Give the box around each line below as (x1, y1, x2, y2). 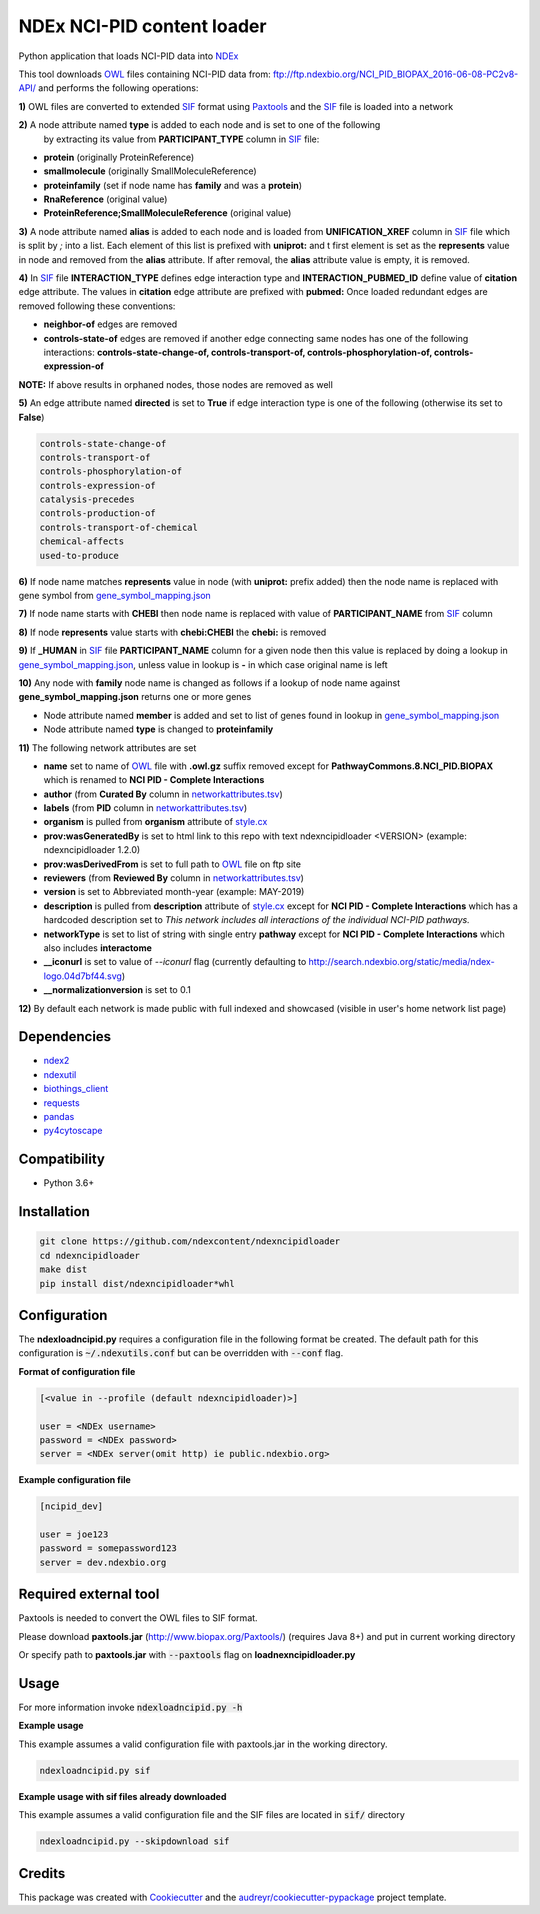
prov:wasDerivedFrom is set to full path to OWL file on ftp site (43, 858, 302, 870)
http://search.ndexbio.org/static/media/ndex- (308, 956, 495, 968)
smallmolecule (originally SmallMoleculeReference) (43, 165, 257, 177)
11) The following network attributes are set (18, 741, 197, 754)
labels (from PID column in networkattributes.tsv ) (43, 802, 248, 814)
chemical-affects (39, 536, 125, 547)
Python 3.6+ (43, 1177, 95, 1189)
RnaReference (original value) (43, 193, 168, 205)
